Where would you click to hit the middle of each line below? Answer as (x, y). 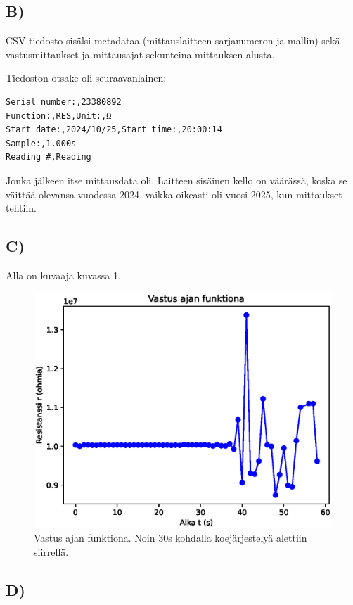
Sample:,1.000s (41, 143)
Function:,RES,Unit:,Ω (59, 116)
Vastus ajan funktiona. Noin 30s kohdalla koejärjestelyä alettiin (171, 538)
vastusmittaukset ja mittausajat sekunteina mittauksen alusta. (140, 54)
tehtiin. (21, 208)
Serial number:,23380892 (64, 102)
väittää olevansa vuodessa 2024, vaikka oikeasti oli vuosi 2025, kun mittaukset (174, 194)
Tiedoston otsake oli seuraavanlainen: (86, 78)
